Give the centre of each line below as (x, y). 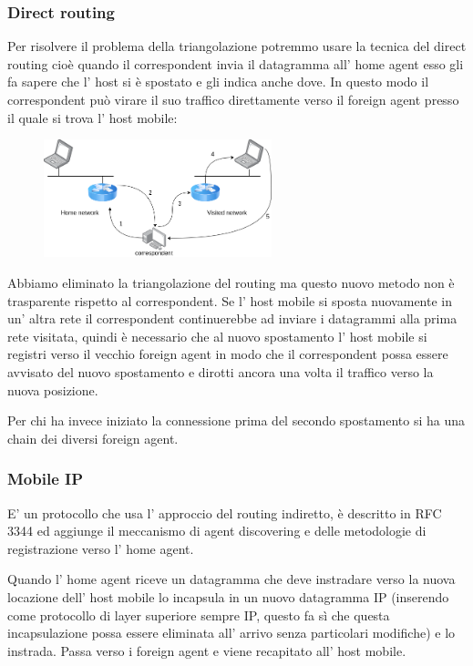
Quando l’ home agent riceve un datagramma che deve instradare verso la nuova (231, 579)
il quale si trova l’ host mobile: (93, 117)
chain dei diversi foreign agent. (93, 438)
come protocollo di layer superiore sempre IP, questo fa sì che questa (199, 615)
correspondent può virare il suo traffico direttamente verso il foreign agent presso (233, 99)
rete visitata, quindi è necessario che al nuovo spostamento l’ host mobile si (217, 336)
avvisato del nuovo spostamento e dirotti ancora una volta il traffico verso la (221, 371)
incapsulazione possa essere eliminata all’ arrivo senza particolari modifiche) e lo (231, 633)
